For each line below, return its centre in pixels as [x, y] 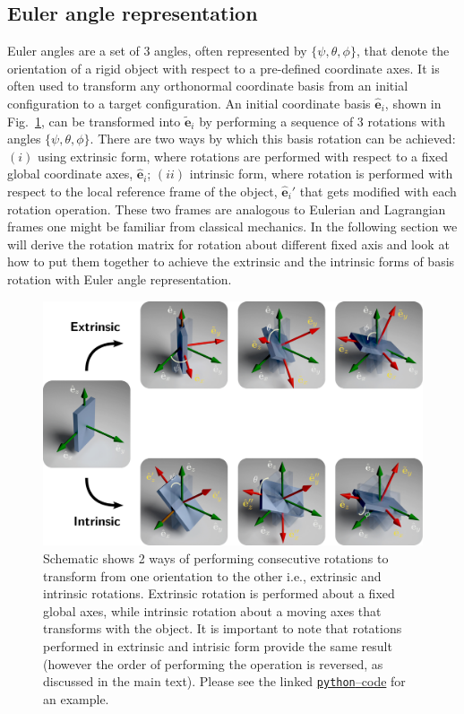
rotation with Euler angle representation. [120, 279]
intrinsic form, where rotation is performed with [321, 174]
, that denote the [403, 51]
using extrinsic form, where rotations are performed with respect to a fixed [242, 156]
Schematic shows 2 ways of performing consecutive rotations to [216, 557]
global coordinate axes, [70, 174]
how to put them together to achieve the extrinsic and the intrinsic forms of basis [231, 261]
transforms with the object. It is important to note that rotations [223, 628]
